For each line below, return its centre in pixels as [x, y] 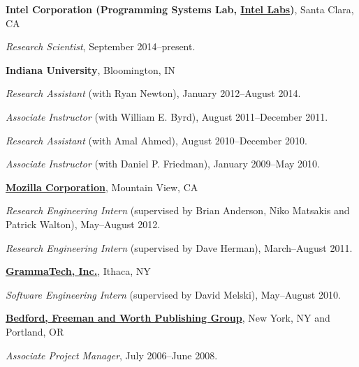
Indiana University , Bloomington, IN [90, 69]
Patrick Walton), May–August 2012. [83, 224]
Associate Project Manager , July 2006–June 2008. [112, 355]
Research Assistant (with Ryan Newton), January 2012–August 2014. [153, 93]
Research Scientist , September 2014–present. [101, 46]
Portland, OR [35, 331]
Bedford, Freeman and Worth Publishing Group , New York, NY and [168, 318]
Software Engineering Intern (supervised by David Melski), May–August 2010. [173, 294]
